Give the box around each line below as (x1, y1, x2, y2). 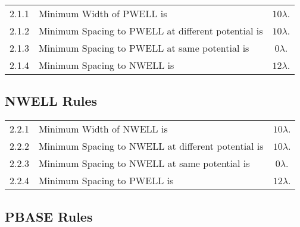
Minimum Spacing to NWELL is (38, 58, 174, 72)
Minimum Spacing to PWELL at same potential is (38, 41, 249, 55)
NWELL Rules (5, 92, 98, 110)
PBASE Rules (5, 207, 93, 225)
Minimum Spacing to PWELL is (38, 174, 174, 188)
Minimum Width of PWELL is (38, 7, 167, 20)
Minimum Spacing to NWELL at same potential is (38, 156, 250, 171)
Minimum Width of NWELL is (38, 122, 168, 136)
